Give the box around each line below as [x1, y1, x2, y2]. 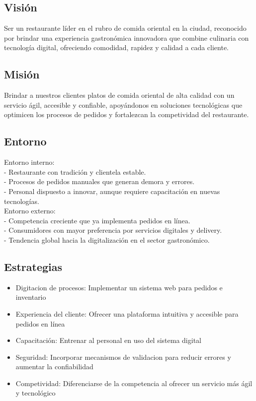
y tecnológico [15, 388, 56, 398]
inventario [15, 292, 46, 302]
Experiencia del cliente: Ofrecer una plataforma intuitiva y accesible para [15, 308, 239, 319]
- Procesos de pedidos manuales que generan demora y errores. [4, 176, 195, 187]
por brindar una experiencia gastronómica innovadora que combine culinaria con [4, 32, 249, 43]
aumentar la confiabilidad [15, 361, 93, 372]
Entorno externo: [4, 205, 56, 216]
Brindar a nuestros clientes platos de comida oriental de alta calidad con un [4, 90, 235, 100]
